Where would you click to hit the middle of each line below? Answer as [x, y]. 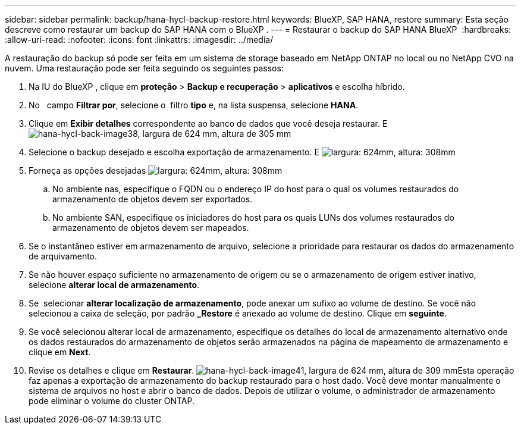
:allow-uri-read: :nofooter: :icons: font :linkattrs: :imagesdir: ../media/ [139, 40]
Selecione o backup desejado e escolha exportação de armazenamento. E [174, 152]
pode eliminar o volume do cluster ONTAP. [112, 401]
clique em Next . [60, 352]
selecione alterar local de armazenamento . [114, 285]
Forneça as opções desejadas [87, 170]
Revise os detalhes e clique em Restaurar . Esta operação [272, 370]
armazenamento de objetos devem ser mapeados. [151, 228]
